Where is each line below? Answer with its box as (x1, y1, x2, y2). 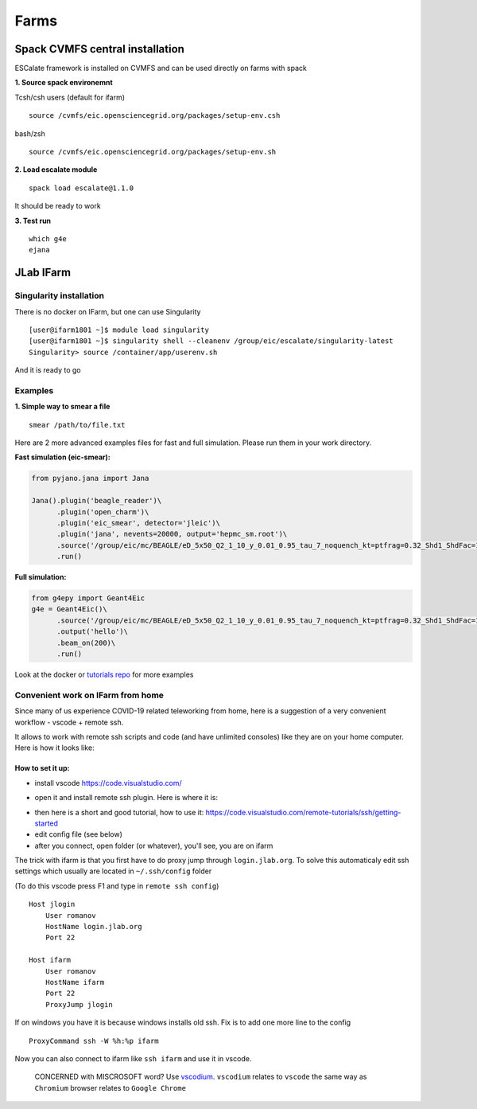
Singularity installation (14, 291, 105, 302)
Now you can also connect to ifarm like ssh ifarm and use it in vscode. (14, 1053, 252, 1063)
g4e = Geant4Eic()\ (31, 605, 107, 614)
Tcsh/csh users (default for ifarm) (14, 92, 126, 102)
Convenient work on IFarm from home (14, 689, 165, 701)
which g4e (29, 234, 67, 243)
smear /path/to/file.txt (29, 420, 126, 429)
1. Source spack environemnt (14, 78, 113, 88)
